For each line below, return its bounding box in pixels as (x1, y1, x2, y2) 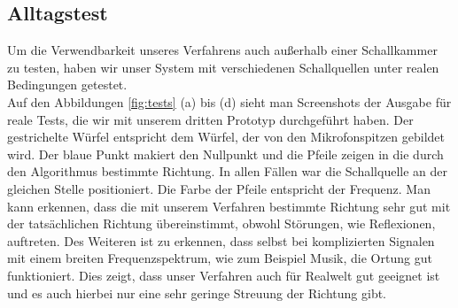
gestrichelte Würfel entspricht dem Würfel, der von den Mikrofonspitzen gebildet (7, 127, 445, 146)
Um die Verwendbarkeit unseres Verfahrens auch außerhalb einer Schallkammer (7, 41, 438, 59)
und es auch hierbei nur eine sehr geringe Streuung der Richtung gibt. (7, 283, 387, 302)
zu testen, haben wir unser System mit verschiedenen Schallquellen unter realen (7, 58, 439, 76)
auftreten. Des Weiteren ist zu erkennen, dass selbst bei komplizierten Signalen (7, 231, 435, 250)
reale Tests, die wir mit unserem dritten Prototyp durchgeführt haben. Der (7, 110, 414, 128)
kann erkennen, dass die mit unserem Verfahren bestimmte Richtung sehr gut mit (7, 196, 451, 215)
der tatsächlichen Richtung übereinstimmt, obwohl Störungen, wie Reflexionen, (7, 214, 436, 233)
